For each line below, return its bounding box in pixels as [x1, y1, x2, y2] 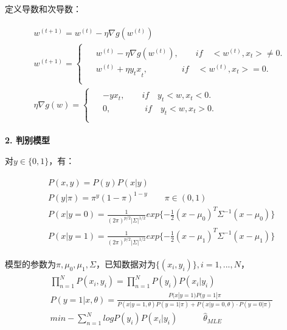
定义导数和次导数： [5, 2, 81, 15]
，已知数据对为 [95, 257, 156, 270]
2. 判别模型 [5, 134, 50, 146]
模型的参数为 [5, 257, 56, 270]
